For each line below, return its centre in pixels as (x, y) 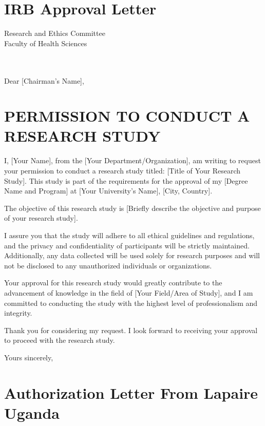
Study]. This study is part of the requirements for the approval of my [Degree (126, 180)
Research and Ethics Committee (55, 33)
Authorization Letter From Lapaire (131, 392)
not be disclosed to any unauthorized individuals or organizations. (108, 265)
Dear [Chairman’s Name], (44, 80)
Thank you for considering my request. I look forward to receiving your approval (131, 330)
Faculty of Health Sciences (46, 43)
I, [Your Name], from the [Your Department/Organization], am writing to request (132, 160)
